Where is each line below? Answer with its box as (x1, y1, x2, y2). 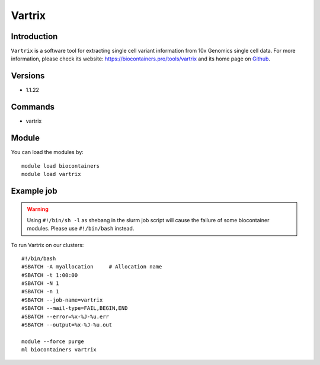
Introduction (11, 31, 58, 41)
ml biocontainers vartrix (21, 347, 97, 353)
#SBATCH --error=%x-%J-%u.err (21, 313, 110, 320)
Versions (11, 71, 45, 81)
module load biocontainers (21, 162, 100, 169)
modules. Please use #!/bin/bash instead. (27, 225, 135, 232)
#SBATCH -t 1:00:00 (21, 271, 78, 278)
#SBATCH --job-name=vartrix (21, 296, 103, 303)
